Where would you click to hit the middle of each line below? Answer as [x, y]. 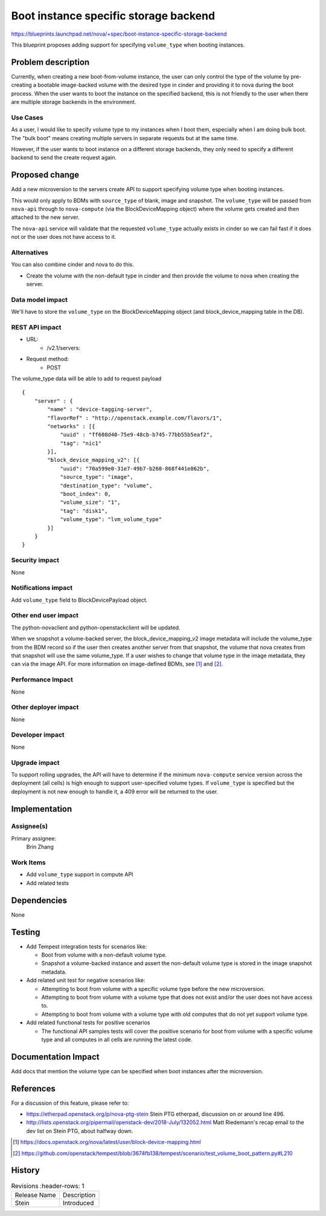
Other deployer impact [45, 707]
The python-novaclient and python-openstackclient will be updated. [96, 627]
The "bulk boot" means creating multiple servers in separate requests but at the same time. [125, 138]
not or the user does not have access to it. [64, 237]
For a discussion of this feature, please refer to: [70, 1103]
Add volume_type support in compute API [80, 874]
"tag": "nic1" [81, 443]
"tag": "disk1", [84, 511]
